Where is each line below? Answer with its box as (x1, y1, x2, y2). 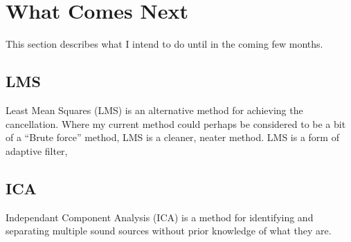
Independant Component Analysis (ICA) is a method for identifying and (6, 210, 314, 224)
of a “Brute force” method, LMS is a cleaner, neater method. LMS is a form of (6, 130, 339, 145)
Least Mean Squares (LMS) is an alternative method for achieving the (6, 102, 303, 117)
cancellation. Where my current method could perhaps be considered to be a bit (6, 116, 346, 131)
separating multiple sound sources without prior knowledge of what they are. (6, 223, 332, 238)
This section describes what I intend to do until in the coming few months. (6, 37, 323, 51)
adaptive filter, (6, 143, 68, 158)
